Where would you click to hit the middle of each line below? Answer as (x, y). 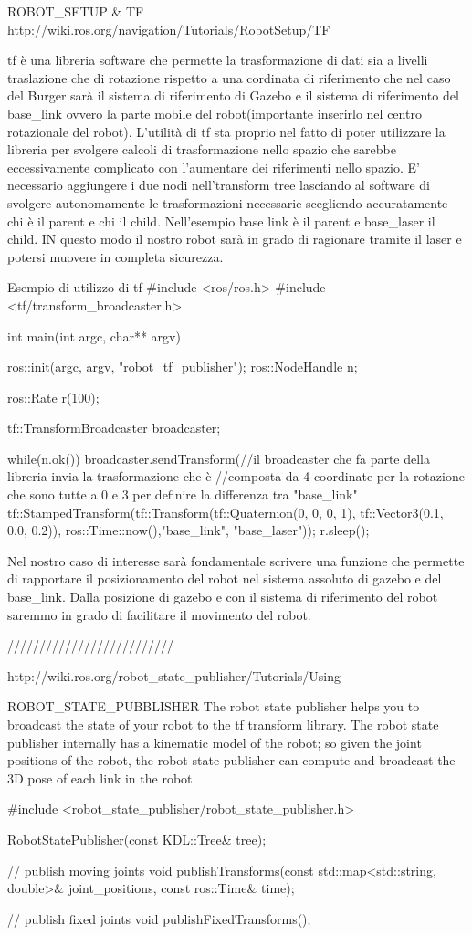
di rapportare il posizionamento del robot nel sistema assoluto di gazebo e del (225, 578)
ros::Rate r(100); (53, 397)
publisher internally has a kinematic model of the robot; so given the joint (215, 742)
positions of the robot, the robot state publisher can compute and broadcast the (231, 760)
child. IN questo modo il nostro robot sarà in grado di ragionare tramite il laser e (235, 239)
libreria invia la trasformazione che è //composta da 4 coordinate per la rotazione (236, 476)
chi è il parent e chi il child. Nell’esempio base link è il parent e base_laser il (221, 221)
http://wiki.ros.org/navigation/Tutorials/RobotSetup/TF (169, 29)
